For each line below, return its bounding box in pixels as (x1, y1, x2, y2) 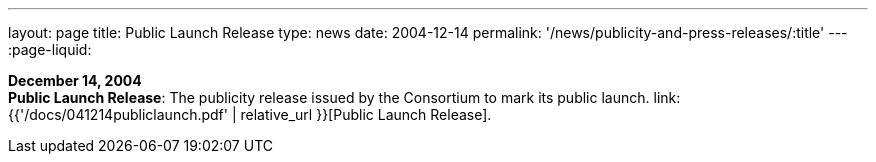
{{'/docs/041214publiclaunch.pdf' (8, 106, 228, 123)
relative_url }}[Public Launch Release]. (240, 106, 492, 123)
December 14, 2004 (8, 72, 142, 89)
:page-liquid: (8, 41, 92, 58)
